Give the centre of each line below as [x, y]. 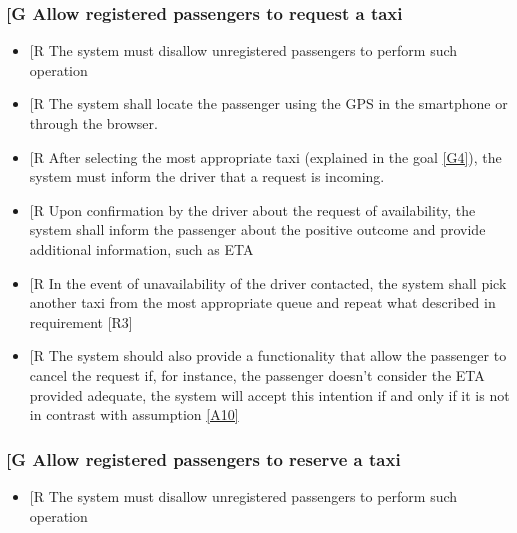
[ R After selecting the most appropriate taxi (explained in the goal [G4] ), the [265, 156]
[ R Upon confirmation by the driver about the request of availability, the [252, 209]
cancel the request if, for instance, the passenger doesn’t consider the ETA [257, 374]
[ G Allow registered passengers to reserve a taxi [203, 458]
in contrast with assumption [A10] [134, 414]
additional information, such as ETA [141, 248]
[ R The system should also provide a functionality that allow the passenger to [268, 355]
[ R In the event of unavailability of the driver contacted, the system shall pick [268, 282]
